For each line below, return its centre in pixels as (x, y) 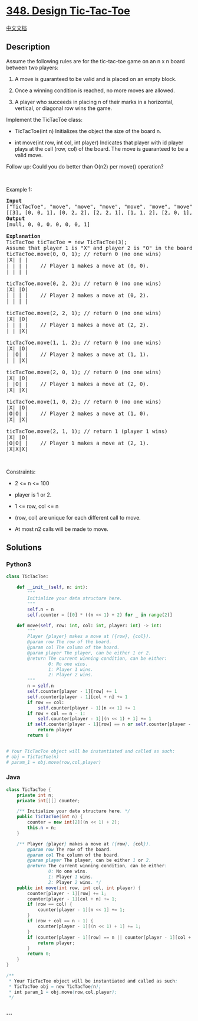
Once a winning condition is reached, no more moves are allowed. (95, 90)
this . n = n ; (42, 828)
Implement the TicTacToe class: (44, 119)
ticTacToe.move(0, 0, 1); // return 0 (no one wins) (84, 254)
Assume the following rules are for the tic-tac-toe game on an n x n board (95, 61)
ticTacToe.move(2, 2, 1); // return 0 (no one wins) (84, 313)
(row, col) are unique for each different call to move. (78, 517)
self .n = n (41, 609)
